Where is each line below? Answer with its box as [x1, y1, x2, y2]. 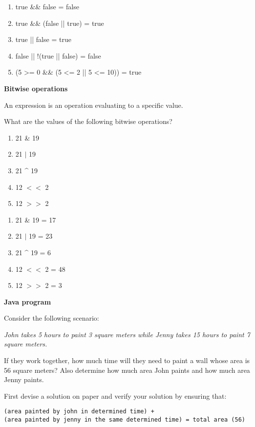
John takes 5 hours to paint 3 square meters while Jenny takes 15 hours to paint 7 [4, 329, 250, 339]
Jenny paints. [4, 374, 44, 385]
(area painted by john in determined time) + [4, 408, 154, 415]
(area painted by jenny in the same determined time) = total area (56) [4, 416, 245, 424]
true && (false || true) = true [15, 18, 104, 28]
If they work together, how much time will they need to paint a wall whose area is [4, 355, 250, 366]
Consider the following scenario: [4, 313, 99, 323]
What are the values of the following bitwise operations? [4, 116, 172, 126]
